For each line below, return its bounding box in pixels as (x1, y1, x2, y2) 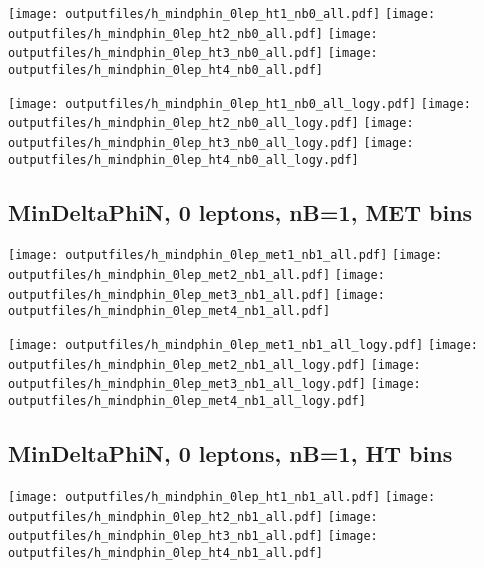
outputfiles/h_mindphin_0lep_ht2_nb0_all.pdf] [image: (8, 26, 378, 41)
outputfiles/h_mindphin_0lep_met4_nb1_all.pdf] (8, 304, 331, 319)
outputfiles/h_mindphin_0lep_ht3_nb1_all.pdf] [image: (8, 529, 378, 544)
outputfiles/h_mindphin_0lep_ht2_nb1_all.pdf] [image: (8, 509, 378, 524)
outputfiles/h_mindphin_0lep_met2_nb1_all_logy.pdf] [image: (8, 357, 421, 372)
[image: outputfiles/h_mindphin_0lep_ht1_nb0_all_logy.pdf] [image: (8, 96, 471, 111)
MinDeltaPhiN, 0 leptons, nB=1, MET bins (8, 196, 473, 227)
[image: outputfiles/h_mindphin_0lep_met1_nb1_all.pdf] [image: (8, 248, 443, 263)
